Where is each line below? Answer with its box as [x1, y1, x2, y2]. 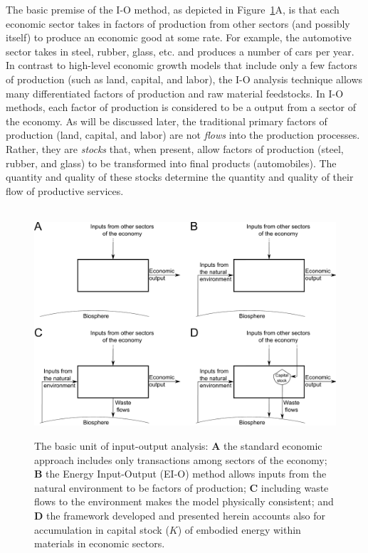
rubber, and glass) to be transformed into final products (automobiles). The [6, 155, 337, 170]
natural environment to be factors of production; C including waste [34, 480, 329, 495]
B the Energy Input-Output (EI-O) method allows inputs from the [34, 466, 327, 481]
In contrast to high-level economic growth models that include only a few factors [6, 58, 357, 73]
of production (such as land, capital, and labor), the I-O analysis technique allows [6, 71, 363, 86]
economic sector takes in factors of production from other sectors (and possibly [6, 16, 350, 31]
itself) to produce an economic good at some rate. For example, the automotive [6, 30, 352, 45]
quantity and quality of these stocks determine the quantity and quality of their [6, 169, 354, 184]
